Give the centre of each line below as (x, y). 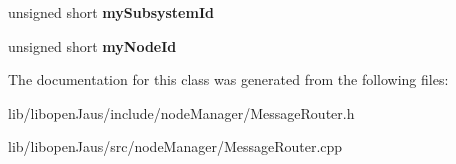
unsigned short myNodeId (92, 45)
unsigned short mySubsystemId (111, 12)
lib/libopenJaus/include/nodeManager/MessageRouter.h (181, 112)
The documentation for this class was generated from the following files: (228, 79)
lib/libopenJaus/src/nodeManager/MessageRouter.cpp (175, 146)
